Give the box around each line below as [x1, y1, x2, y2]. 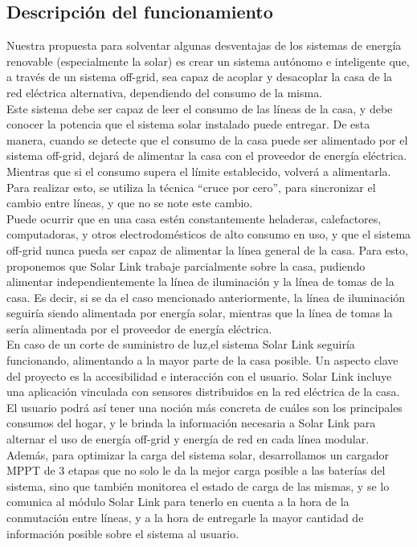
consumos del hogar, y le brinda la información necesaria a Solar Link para [6, 414, 376, 431]
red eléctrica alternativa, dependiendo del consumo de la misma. [6, 84, 323, 100]
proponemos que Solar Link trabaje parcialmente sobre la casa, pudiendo [6, 257, 366, 274]
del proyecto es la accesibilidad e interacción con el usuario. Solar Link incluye [6, 367, 392, 384]
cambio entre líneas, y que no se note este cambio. [6, 194, 253, 211]
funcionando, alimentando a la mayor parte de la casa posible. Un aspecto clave [6, 352, 399, 369]
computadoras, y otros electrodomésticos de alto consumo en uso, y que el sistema [6, 226, 411, 243]
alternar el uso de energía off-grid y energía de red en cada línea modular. [6, 431, 370, 447]
